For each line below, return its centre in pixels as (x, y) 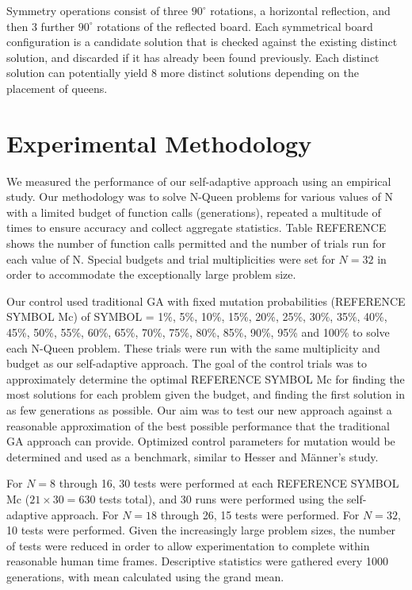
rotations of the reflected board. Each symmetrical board (235, 26)
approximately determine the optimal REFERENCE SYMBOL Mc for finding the (206, 378)
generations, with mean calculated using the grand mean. (145, 576)
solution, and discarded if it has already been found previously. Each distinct (193, 57)
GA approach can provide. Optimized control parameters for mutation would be (201, 441)
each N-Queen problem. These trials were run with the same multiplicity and (193, 347)
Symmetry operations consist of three (97, 10)
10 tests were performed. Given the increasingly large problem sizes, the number (201, 530)
